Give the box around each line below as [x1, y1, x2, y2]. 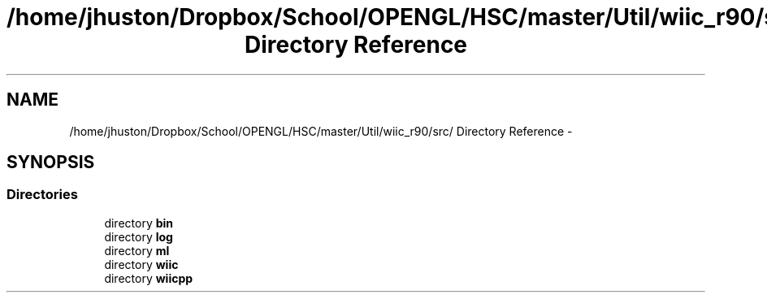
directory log [104, 229, 173, 244]
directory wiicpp [104, 271, 193, 285]
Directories [6, 186, 78, 203]
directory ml [104, 243, 170, 258]
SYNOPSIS [6, 152, 95, 173]
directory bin [104, 215, 174, 230]
